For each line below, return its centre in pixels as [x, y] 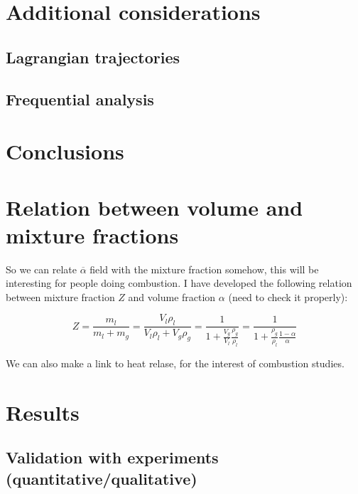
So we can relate [41, 269]
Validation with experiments [112, 457]
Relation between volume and [154, 207]
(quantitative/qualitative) [102, 478]
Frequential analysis [80, 99]
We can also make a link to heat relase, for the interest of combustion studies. [175, 363]
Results [43, 412]
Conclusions [65, 151]
